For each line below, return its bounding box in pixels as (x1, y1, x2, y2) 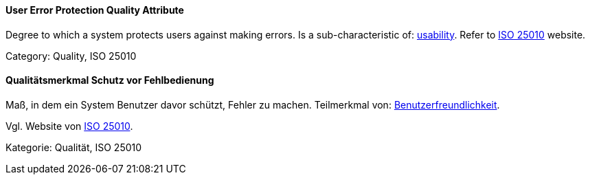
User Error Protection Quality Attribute (5, 4, 184, 16)
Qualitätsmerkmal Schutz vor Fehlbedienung (5, 74, 214, 87)
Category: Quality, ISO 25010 (5, 49, 137, 62)
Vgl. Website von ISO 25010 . (5, 120, 133, 132)
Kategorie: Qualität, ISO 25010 (5, 141, 142, 153)
